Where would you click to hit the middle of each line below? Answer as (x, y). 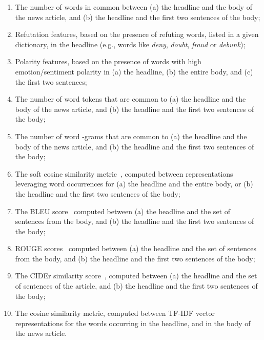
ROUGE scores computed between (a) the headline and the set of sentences (136, 248)
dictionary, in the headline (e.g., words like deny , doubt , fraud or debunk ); (130, 44)
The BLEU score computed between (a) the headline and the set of (123, 211)
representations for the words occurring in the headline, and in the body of (133, 323)
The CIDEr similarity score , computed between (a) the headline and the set (136, 276)
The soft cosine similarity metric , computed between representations (124, 173)
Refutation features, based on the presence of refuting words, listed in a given (137, 34)
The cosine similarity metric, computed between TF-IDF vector (115, 313)
